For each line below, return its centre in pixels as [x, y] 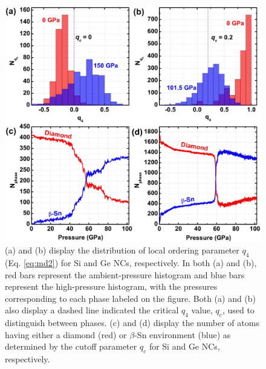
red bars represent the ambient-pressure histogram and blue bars [125, 274]
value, [202, 310]
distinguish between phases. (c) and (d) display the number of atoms [132, 323]
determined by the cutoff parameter [71, 346]
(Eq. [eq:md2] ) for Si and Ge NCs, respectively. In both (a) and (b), [131, 263]
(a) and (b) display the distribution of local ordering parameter [122, 250]
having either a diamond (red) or [66, 334]
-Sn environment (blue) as [183, 334]
